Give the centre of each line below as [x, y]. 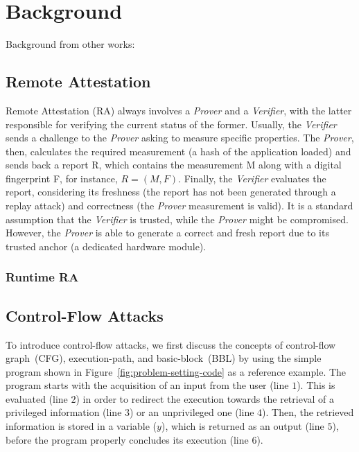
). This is [316, 385]
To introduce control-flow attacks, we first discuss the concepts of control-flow [171, 344]
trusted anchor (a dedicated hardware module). [106, 246]
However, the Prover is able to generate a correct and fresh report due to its [167, 233]
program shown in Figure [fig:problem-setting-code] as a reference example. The [176, 371]
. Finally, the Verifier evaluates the [252, 178]
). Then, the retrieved [308, 412]
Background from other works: [70, 44]
